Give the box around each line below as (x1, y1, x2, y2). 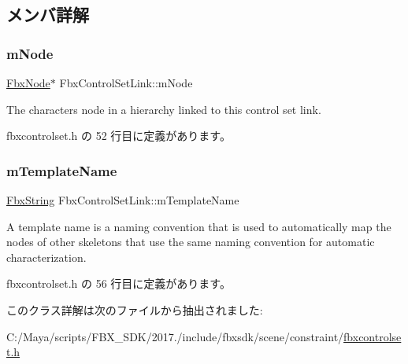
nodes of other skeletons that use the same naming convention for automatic (6, 233, 375, 250)
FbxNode (6, 75, 50, 90)
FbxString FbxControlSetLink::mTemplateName (6, 192, 239, 208)
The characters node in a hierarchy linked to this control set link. (6, 101, 321, 117)
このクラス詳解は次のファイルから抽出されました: (6, 301, 263, 318)
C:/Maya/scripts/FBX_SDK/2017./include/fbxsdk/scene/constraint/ (6, 328, 344, 344)
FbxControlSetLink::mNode (59, 75, 193, 90)
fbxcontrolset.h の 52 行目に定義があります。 (6, 127, 231, 144)
